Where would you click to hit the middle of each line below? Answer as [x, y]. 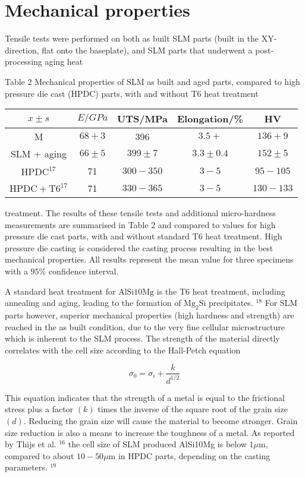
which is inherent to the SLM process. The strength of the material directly [142, 338]
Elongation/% [210, 119]
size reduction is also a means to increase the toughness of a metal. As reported [150, 432]
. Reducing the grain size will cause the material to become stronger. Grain [161, 421]
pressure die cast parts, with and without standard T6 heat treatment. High [144, 236]
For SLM [281, 303]
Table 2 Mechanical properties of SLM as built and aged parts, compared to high [152, 81]
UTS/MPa [142, 119]
